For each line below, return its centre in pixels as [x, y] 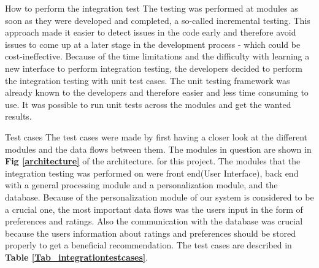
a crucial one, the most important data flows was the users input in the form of [154, 209]
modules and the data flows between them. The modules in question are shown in [158, 149]
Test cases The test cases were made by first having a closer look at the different [156, 136]
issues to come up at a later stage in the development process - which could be [153, 44]
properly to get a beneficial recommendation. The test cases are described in [148, 245]
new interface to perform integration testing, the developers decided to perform [154, 68]
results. [18, 116]
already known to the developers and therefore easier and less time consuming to [157, 92]
